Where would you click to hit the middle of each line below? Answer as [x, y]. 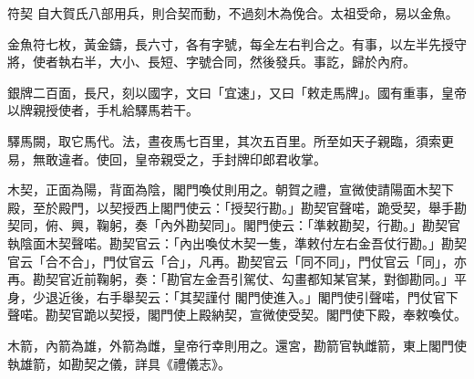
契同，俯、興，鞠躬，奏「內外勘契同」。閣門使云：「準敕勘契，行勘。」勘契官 [234, 225]
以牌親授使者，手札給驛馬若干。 [103, 110]
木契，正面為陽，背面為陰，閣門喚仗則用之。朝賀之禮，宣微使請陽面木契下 [231, 189]
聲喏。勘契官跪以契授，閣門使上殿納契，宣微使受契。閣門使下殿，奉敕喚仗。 [237, 315]
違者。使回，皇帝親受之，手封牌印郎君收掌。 [192, 158]
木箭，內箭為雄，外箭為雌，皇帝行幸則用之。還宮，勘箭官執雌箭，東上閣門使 [237, 345]
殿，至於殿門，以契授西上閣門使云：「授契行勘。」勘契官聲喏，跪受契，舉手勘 [237, 207]
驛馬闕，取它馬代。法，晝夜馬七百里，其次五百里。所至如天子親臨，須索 [224, 140]
